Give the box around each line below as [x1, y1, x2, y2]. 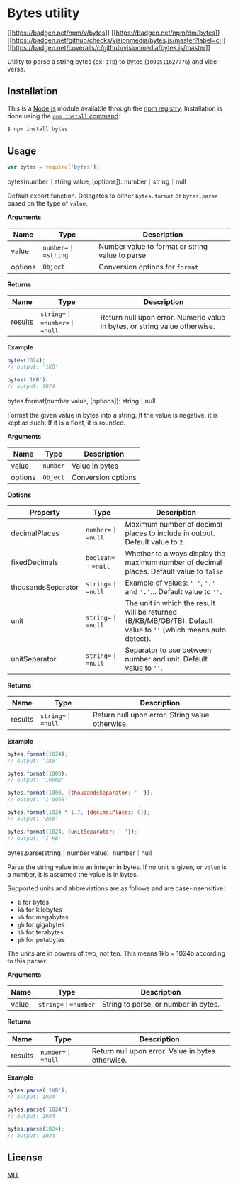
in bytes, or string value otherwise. [100, 321, 215, 331]
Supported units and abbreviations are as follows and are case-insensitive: [7, 884, 225, 893]
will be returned [125, 607, 177, 617]
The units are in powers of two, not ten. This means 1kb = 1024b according [7, 949, 225, 958]
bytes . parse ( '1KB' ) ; [7, 1087, 69, 1094]
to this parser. [7, 956, 48, 965]
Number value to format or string [98, 242, 208, 252]
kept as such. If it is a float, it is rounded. [7, 418, 126, 427]
